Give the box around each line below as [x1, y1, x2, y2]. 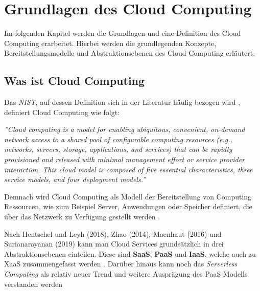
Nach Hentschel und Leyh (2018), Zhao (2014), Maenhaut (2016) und [4, 228, 222, 239]
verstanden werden [4, 278, 63, 289]
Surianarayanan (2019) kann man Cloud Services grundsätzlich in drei [4, 238, 224, 249]
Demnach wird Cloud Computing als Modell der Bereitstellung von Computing [4, 191, 252, 202]
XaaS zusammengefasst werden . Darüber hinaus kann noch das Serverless [4, 258, 238, 269]
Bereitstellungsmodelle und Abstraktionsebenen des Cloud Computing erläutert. [4, 48, 255, 58]
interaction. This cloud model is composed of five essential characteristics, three [4, 164, 253, 174]
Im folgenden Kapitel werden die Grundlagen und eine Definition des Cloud [4, 28, 241, 38]
